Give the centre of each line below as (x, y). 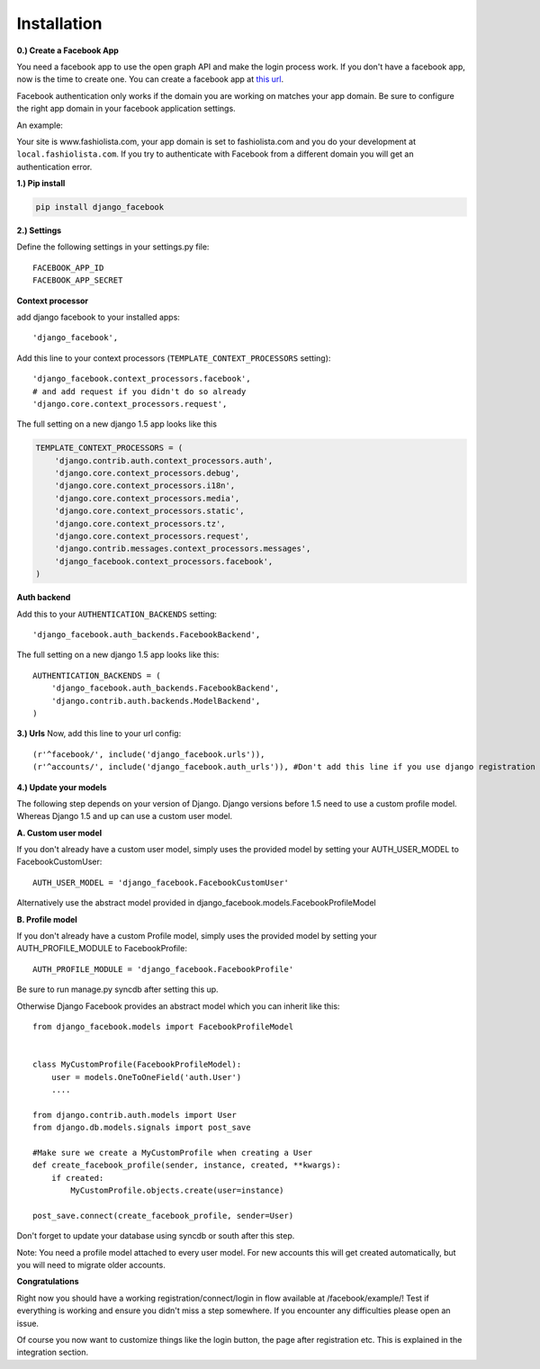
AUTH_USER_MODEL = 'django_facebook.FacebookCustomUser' (161, 883)
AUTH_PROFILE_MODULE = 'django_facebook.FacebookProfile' (163, 969)
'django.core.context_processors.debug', (147, 473)
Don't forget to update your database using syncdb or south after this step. (156, 1236)
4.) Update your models (62, 787)
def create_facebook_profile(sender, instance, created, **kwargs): (187, 1165)
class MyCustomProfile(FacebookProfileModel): (137, 1065)
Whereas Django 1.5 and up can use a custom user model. (125, 816)
